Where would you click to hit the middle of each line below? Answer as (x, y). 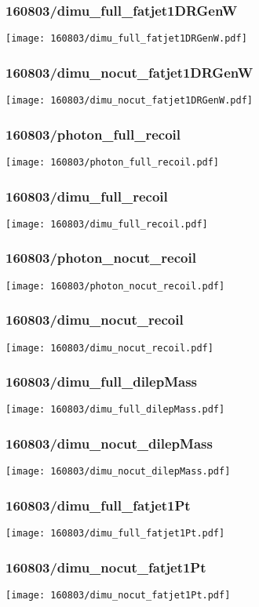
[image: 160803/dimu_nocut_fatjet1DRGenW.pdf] (129, 101)
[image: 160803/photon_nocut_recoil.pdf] (115, 286)
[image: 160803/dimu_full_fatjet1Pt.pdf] (115, 534)
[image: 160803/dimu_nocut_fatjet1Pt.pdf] (118, 596)
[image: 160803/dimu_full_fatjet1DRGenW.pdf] (126, 39)
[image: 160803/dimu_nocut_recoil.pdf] (109, 348)
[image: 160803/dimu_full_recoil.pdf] (107, 224)
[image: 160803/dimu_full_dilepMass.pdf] (115, 410)
